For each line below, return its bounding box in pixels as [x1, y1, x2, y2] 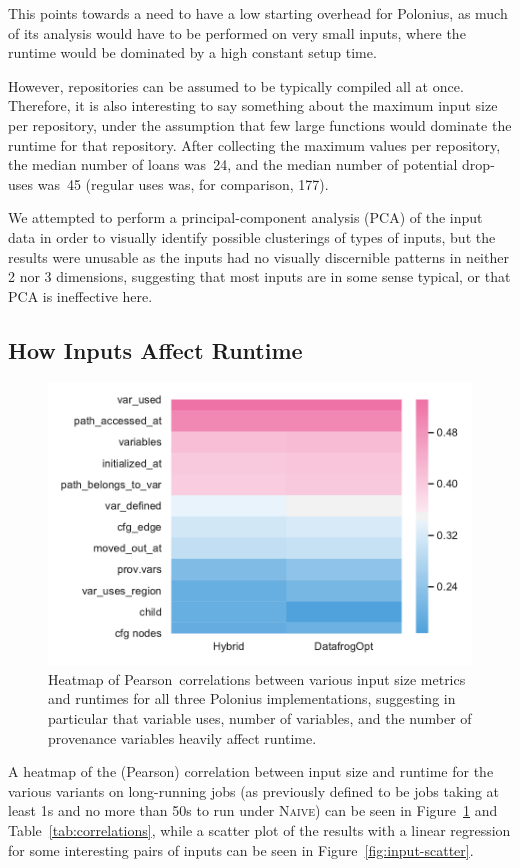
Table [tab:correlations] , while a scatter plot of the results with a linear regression [8, 819, 511, 840]
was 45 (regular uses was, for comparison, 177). [37, 173, 329, 194]
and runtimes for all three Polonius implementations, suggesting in [48, 688, 456, 709]
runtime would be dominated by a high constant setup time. [8, 42, 377, 63]
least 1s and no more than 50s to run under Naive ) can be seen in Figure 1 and [8, 800, 498, 821]
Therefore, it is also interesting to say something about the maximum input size [8, 95, 498, 116]
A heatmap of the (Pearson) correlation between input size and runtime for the [8, 761, 494, 782]
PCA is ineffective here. [8, 285, 153, 306]
